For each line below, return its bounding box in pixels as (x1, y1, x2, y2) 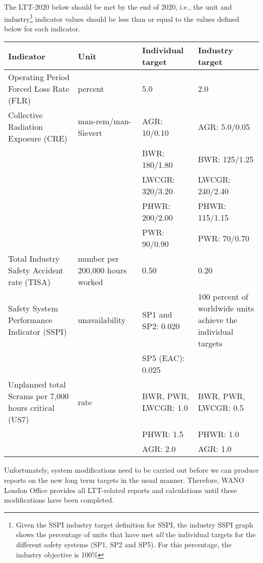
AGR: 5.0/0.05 (198, 121, 250, 133)
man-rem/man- (78, 115, 131, 127)
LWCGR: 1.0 (142, 402, 188, 414)
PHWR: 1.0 (198, 428, 239, 440)
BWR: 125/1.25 (198, 153, 254, 165)
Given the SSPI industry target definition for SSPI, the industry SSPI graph (16, 519, 253, 530)
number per (78, 253, 119, 265)
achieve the (198, 314, 238, 326)
